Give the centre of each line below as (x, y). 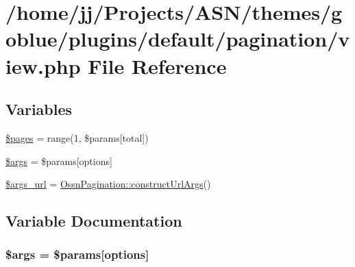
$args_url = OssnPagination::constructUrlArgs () (108, 184)
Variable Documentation (94, 221)
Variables (39, 109)
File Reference (157, 65)
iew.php (43, 65)
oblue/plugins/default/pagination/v (178, 39)
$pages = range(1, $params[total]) (77, 137)
